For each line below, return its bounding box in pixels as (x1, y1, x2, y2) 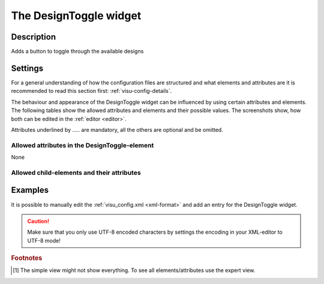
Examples (11, 185, 49, 195)
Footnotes (11, 254, 43, 262)
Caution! (27, 217, 50, 225)
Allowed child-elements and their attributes (11, 168, 141, 177)
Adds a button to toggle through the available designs (11, 48, 144, 55)
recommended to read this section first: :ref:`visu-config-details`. (11, 87, 172, 95)
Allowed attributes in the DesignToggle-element (11, 141, 154, 149)
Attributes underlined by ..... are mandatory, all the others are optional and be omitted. (11, 126, 223, 133)
